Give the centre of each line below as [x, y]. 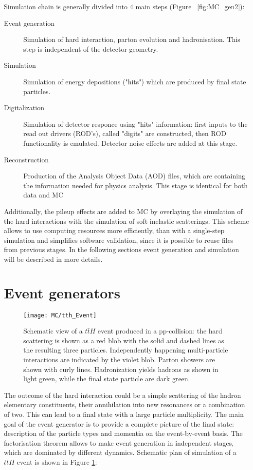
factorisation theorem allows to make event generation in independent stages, [119, 442]
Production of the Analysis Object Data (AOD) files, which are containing [134, 176]
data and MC [44, 195]
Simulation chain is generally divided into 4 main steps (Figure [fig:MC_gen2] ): [124, 6]
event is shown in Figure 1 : [57, 461]
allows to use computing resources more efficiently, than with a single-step [114, 230]
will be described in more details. [53, 259]
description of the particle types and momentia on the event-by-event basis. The [123, 433]
